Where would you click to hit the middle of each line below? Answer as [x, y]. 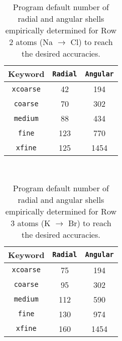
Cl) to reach [92, 42]
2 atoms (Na [31, 42]
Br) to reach [90, 223]
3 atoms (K [31, 223]
